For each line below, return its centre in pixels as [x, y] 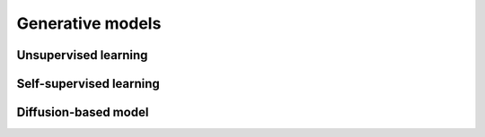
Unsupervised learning [82, 55]
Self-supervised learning [88, 84]
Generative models [89, 23]
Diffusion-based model [83, 112]
